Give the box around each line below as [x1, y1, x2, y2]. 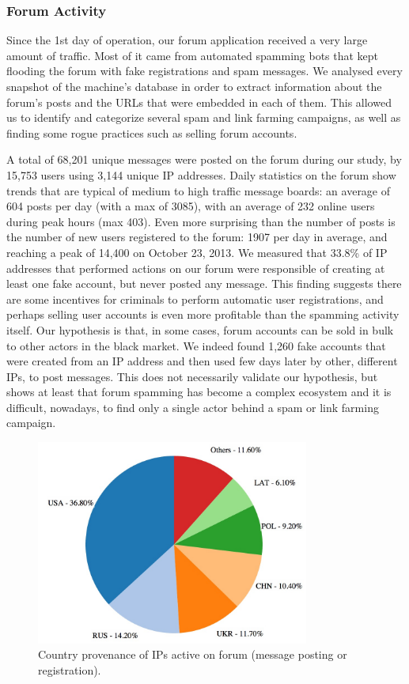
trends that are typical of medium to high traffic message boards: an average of [6, 182, 391, 198]
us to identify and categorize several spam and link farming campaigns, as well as [6, 109, 401, 126]
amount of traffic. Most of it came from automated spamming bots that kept [6, 47, 379, 63]
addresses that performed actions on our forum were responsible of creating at [6, 259, 385, 276]
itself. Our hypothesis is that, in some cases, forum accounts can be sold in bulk [6, 321, 394, 338]
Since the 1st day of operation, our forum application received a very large [6, 32, 368, 48]
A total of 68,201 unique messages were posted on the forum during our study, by [6, 151, 402, 168]
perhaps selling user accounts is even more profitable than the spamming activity [6, 306, 400, 323]
